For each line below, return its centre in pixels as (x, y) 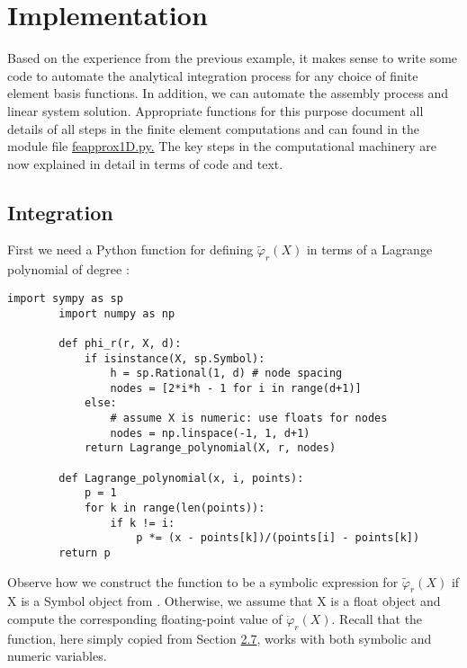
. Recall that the (377, 619)
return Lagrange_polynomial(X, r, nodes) (210, 448)
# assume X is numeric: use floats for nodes (249, 419)
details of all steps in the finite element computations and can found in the (214, 128)
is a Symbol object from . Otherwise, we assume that (167, 601)
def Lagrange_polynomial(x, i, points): (181, 478)
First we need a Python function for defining (130, 249)
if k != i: (143, 523)
